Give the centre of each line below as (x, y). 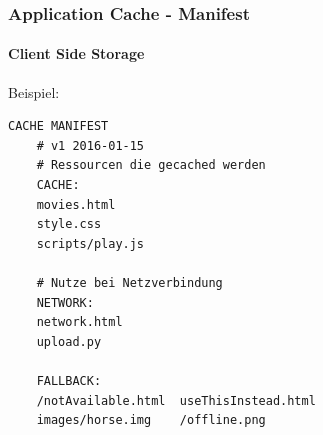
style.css (69, 224)
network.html (79, 322)
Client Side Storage (76, 53)
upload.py (69, 341)
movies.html (76, 204)
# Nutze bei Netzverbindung (129, 282)
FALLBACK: (69, 380)
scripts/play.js (90, 243)
